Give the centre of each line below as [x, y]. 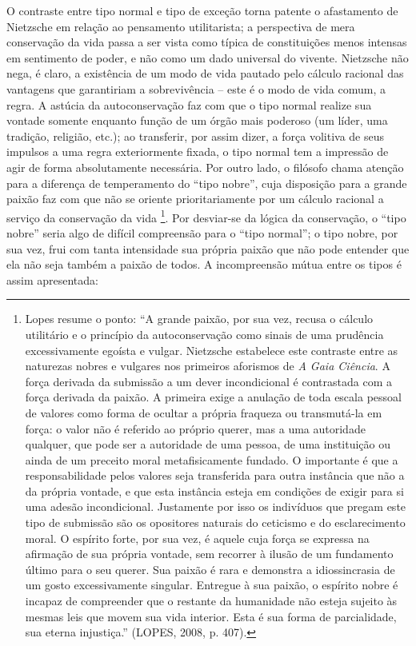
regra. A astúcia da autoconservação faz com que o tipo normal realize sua [189, 104]
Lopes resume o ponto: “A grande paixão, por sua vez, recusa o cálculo [199, 319]
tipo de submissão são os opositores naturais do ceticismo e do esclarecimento [215, 522]
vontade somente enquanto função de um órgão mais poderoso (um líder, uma [197, 120]
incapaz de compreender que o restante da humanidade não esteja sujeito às [211, 601]
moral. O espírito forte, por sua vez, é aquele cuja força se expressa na [197, 538]
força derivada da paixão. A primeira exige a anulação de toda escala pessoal [213, 397]
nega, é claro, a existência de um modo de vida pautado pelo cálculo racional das [205, 73]
